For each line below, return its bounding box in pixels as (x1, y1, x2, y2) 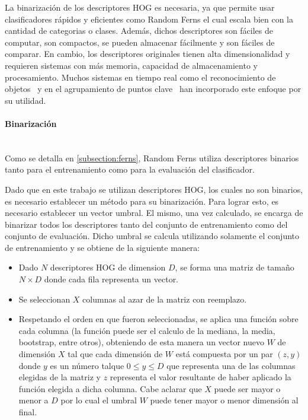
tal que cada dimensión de (68, 348, 163, 360)
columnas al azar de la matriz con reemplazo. (82, 292, 247, 305)
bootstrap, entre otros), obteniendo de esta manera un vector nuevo (18, 336, 264, 348)
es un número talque (50, 359, 124, 371)
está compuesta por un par (175, 348, 273, 360)
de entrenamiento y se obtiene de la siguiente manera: (5, 241, 200, 253)
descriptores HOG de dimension (50, 261, 166, 273)
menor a (18, 394, 49, 406)
